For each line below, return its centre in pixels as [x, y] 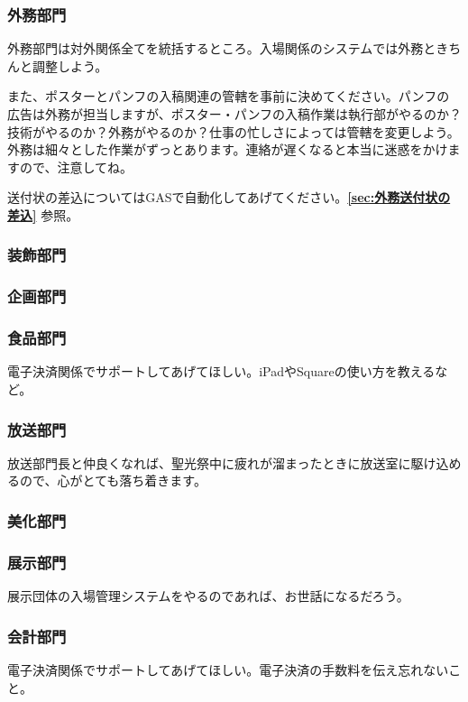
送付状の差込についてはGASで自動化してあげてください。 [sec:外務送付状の [229, 197]
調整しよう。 [70, 65]
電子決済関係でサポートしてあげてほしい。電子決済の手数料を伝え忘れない [228, 669]
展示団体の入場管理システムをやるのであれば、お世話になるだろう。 [208, 596]
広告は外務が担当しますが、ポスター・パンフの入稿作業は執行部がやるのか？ [234, 114]
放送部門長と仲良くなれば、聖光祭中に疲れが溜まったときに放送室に [209, 462]
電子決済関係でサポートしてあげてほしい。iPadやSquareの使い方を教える [221, 371]
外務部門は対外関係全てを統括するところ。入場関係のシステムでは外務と [222, 48]
